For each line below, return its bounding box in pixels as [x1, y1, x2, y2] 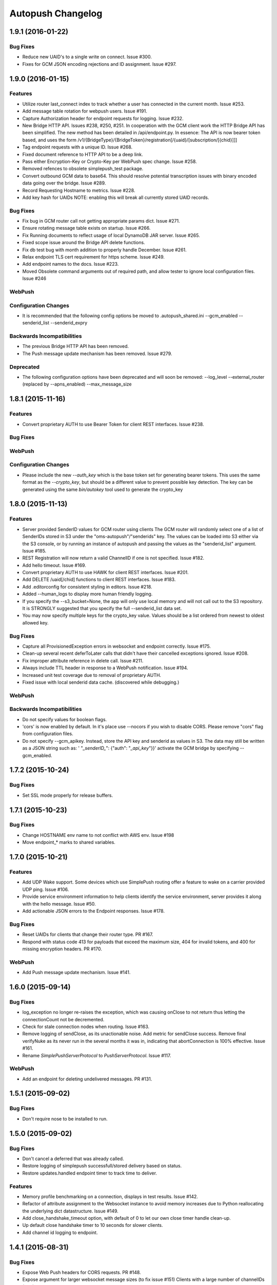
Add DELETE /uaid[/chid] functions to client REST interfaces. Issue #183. [22, 576, 176, 583]
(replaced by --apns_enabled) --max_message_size [22, 381, 132, 388]
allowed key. [22, 619, 49, 626]
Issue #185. [22, 547, 47, 554]
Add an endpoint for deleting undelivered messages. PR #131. [22, 1076, 152, 1082]
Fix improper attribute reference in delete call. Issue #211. [22, 657, 144, 664]
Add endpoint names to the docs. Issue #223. [22, 261, 119, 267]
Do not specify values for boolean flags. [22, 716, 107, 722]
